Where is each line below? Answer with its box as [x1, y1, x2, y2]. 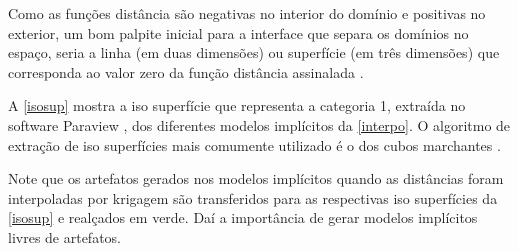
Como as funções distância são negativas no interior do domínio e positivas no [8, 3, 486, 23]
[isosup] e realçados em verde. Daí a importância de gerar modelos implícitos [8, 207, 478, 228]
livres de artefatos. [8, 226, 122, 247]
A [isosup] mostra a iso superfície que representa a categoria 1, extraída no [8, 95, 466, 116]
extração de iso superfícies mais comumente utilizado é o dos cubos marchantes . [8, 134, 501, 155]
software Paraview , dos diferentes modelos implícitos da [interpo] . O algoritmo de [8, 114, 511, 135]
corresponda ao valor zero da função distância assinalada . [8, 61, 364, 82]
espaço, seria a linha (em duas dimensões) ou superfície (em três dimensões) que [8, 42, 500, 63]
